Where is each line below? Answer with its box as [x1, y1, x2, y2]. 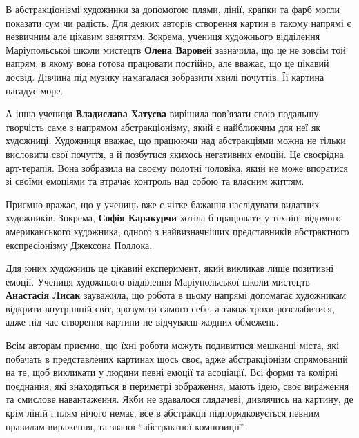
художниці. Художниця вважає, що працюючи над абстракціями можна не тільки [6, 133, 346, 148]
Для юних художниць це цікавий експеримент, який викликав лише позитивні [6, 261, 334, 275]
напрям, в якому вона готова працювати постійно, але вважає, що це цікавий [6, 56, 329, 70]
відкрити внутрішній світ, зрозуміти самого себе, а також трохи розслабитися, [6, 301, 335, 315]
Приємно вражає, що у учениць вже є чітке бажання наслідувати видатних [6, 197, 320, 211]
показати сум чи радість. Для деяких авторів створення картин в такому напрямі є [6, 15, 351, 30]
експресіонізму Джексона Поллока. [6, 237, 153, 252]
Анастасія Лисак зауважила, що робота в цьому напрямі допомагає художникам [6, 288, 347, 302]
